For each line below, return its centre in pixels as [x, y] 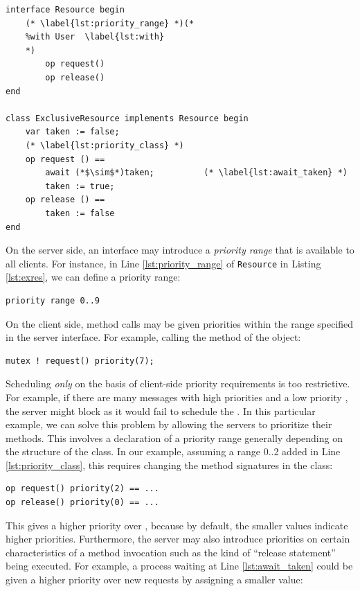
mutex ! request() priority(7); [80, 361]
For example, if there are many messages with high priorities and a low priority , [177, 397]
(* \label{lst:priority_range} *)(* [110, 23]
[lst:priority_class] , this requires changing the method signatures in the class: [169, 465]
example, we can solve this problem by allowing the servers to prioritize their [169, 424]
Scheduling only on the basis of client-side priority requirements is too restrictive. [178, 383]
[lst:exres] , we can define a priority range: [93, 277]
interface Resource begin [65, 10]
